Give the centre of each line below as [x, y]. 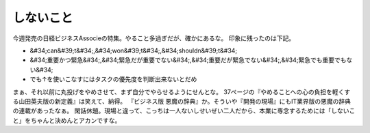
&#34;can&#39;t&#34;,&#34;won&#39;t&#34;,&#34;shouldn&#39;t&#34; [134, 50]
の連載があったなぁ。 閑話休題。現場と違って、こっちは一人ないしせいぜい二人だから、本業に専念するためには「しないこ [184, 111]
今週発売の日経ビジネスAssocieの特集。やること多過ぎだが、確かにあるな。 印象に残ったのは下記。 [154, 38]
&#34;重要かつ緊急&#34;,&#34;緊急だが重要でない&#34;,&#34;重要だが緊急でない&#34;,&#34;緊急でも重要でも [188, 60]
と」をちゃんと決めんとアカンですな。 [67, 120]
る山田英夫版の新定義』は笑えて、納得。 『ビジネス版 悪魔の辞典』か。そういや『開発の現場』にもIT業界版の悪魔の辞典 [182, 101]
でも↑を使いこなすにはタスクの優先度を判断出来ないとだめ [113, 79]
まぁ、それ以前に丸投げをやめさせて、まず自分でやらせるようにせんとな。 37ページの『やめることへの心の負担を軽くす [182, 91]
